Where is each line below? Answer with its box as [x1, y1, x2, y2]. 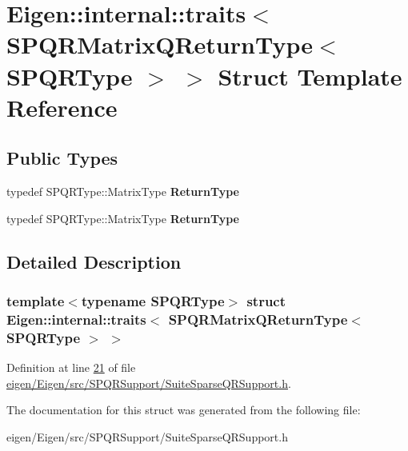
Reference [6, 90, 118, 123]
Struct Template [218, 59, 402, 92]
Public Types [6, 146, 118, 170]
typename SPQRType [81, 291, 225, 311]
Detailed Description [6, 249, 182, 273]
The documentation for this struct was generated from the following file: [6, 401, 361, 418]
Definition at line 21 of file [6, 359, 136, 376]
